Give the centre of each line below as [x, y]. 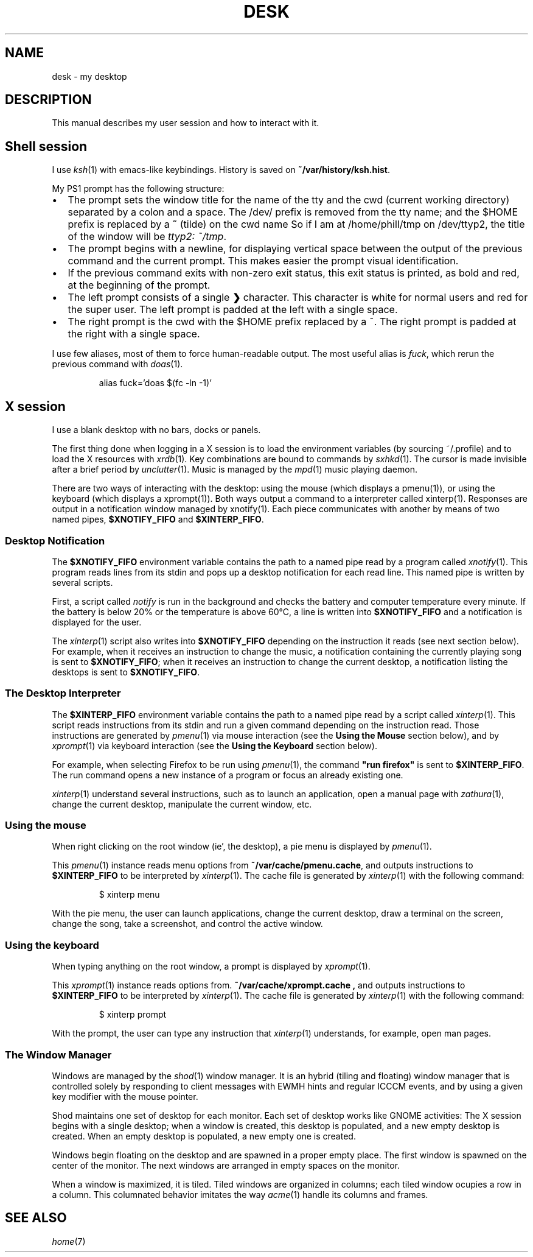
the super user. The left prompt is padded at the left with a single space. [233, 310]
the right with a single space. [134, 334]
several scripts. [82, 582]
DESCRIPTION [48, 100]
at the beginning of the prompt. [139, 285]
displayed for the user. [97, 622]
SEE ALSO [36, 1218]
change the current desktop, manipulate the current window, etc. [182, 804]
